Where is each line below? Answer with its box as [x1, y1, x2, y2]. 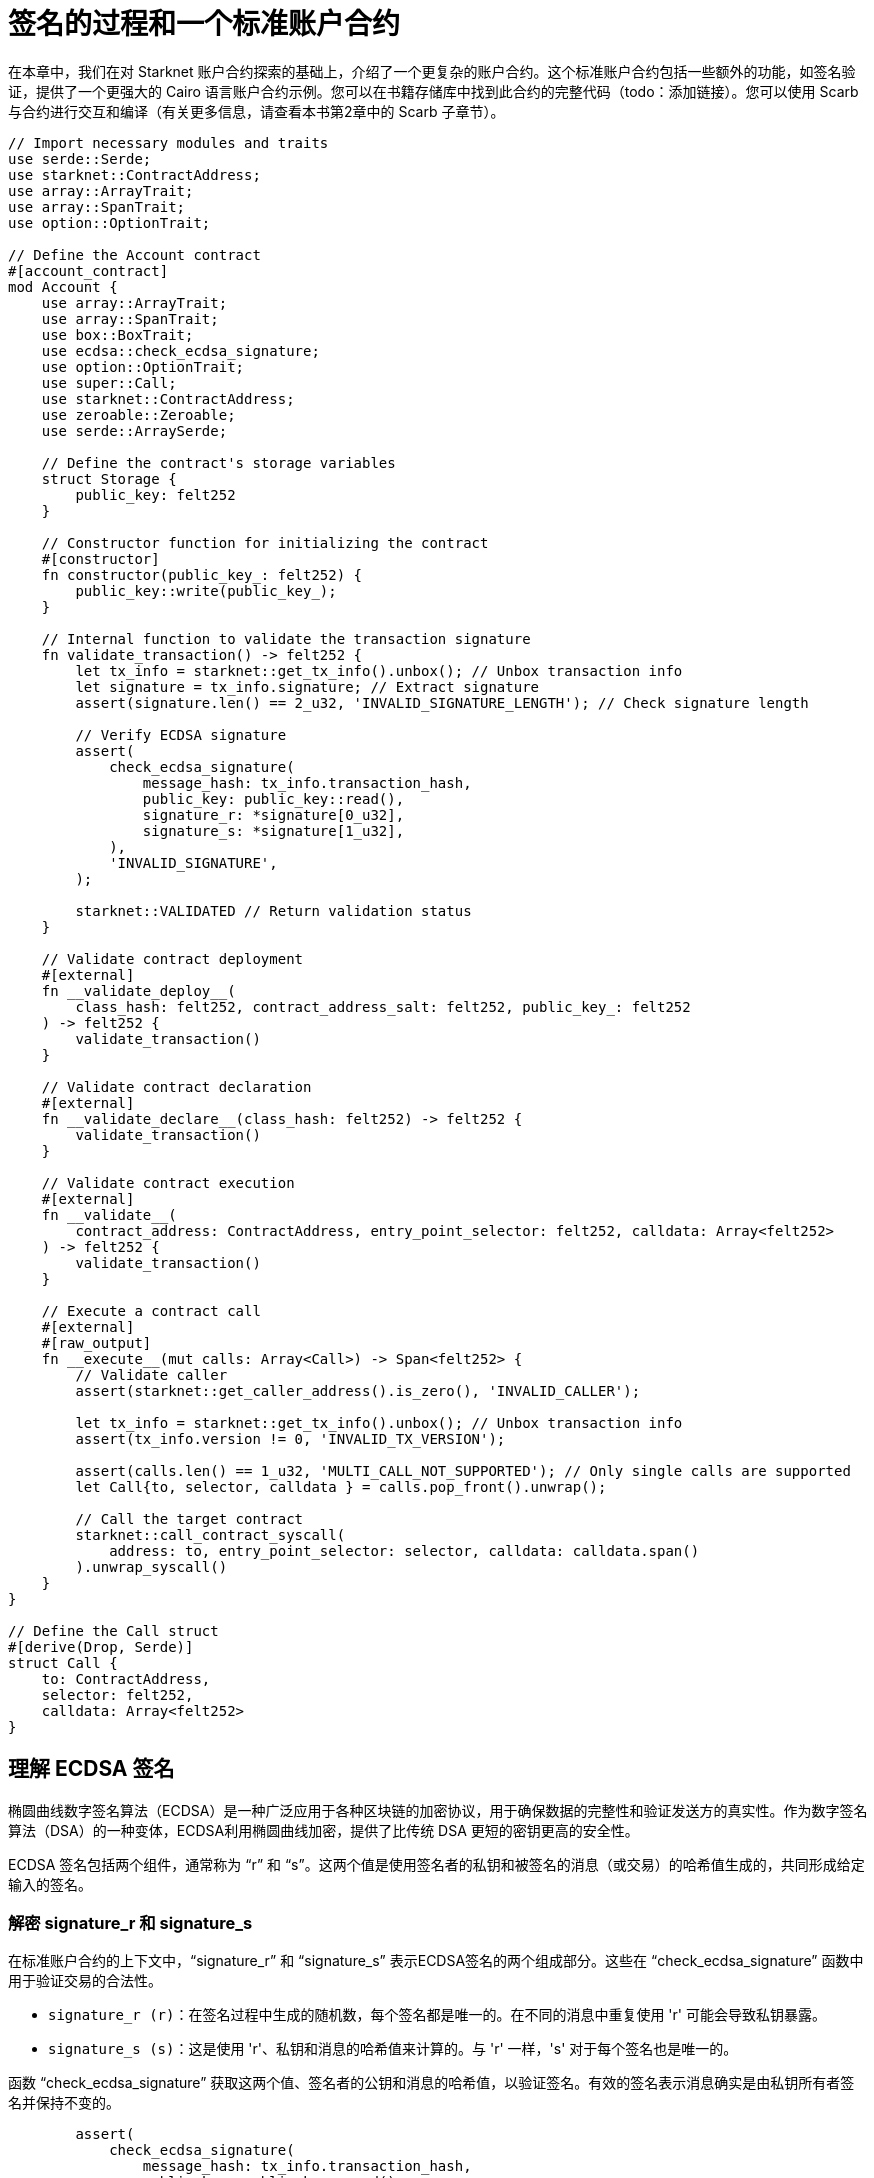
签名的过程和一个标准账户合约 [8, 7, 401, 41]
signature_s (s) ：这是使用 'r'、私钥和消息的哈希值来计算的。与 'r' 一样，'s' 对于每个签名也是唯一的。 [48, 2040, 738, 2058]
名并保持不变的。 [8, 2094, 120, 2112]
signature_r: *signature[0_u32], [142, 806, 405, 823]
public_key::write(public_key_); [75, 582, 337, 599]
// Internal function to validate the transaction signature [41, 630, 531, 647]
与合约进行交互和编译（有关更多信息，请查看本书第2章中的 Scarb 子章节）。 [8, 102, 505, 120]
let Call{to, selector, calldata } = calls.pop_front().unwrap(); [75, 1478, 607, 1495]
